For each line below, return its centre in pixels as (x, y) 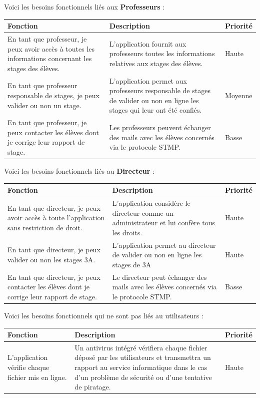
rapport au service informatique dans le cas (141, 367)
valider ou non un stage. (44, 105)
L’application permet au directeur (164, 245)
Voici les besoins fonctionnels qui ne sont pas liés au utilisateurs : (104, 315)
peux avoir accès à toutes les (51, 48)
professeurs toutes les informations (162, 53)
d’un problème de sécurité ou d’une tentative (143, 377)
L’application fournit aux (148, 43)
